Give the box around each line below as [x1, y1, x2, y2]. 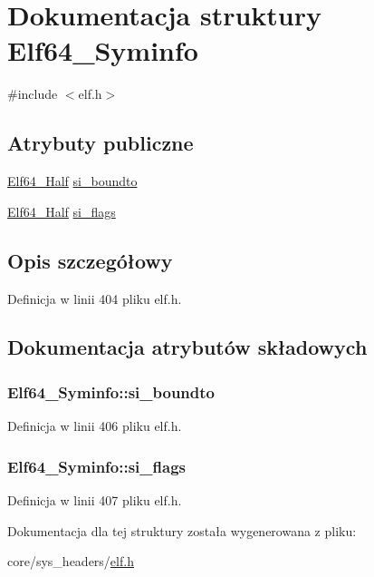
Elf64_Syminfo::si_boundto [7, 380, 215, 403]
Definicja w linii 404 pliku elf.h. [7, 288, 182, 308]
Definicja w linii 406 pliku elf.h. [7, 416, 182, 435]
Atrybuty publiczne [7, 129, 194, 157]
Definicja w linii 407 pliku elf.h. [7, 490, 182, 509]
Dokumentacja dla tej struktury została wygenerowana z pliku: [7, 521, 357, 540]
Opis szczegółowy [7, 246, 173, 274]
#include [7, 84, 58, 103]
